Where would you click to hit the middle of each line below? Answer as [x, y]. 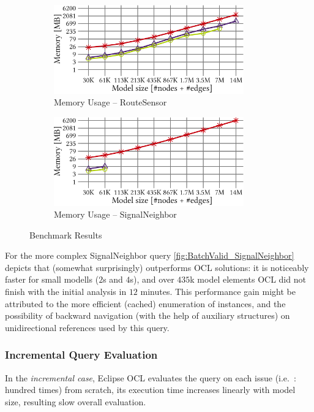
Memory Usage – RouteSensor [110, 102]
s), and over [152, 279]
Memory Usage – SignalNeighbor [115, 214]
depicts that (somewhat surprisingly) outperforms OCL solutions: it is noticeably [157, 267]
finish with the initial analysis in [66, 292]
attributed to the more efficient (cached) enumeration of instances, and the [145, 303]
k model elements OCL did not [248, 279]
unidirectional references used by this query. [87, 327]
